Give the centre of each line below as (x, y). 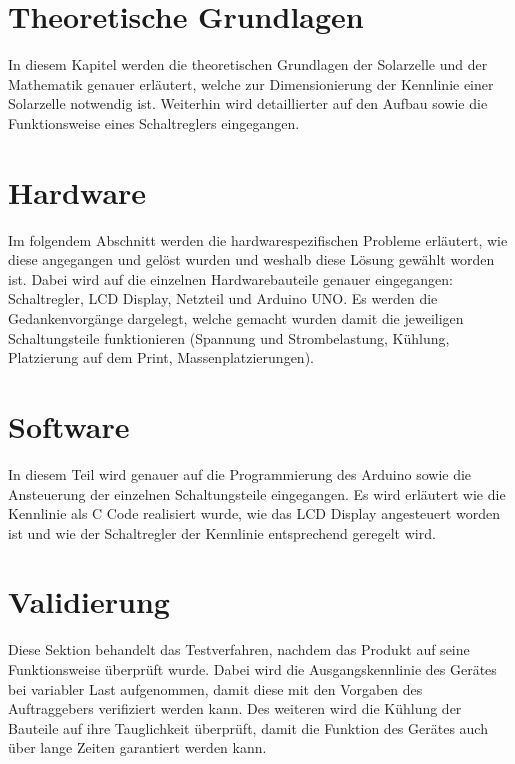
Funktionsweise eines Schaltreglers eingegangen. (154, 122)
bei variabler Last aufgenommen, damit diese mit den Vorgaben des (215, 688)
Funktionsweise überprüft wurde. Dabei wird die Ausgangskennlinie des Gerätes (252, 669)
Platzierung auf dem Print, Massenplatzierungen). (161, 357)
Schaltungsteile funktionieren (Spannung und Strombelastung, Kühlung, (229, 337)
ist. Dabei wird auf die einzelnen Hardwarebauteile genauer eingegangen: (230, 278)
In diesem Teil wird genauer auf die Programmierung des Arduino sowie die (240, 473)
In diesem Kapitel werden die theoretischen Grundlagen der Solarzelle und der (248, 64)
